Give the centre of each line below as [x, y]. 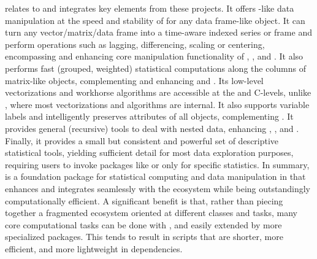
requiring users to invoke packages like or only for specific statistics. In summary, [157, 164]
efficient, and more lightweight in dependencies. [94, 248]
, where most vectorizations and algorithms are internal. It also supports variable [157, 104]
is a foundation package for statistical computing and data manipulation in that [155, 176]
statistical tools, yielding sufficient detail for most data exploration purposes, [149, 153]
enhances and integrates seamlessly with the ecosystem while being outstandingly [158, 188]
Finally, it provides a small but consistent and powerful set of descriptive [142, 140]
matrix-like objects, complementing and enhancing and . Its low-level [134, 80]
